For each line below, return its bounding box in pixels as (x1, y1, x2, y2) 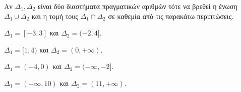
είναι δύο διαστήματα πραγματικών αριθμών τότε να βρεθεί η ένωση (38, 1, 237, 11)
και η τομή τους (31, 10, 78, 21)
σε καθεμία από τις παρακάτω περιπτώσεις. (108, 10, 234, 21)
